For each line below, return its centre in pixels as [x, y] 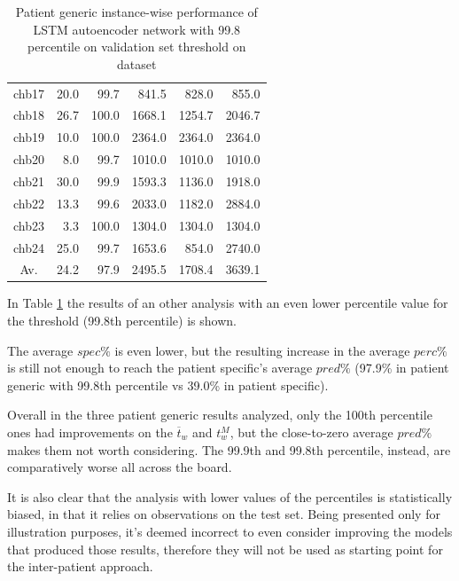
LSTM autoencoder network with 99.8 [137, 29]
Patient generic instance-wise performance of [136, 12]
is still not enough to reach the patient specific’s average [160, 368]
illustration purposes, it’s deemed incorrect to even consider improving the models [230, 531]
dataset [137, 63]
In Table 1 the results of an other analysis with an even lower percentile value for [228, 303]
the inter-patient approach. [80, 566]
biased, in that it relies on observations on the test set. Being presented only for [224, 514]
